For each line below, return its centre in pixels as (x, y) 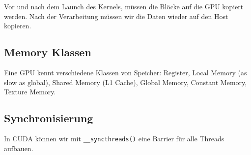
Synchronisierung (49, 118)
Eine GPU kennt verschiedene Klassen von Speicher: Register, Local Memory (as (125, 72)
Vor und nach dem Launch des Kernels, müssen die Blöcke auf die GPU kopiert (124, 6)
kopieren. (18, 26)
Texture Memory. (30, 92)
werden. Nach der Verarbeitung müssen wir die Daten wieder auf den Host (116, 16)
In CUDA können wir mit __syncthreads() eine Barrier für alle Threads (114, 138)
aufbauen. (19, 148)
